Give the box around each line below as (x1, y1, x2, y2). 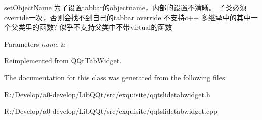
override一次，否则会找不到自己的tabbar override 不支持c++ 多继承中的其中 (4, 12, 251, 22)
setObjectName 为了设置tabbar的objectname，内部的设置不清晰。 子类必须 (4, 2, 247, 12)
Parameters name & (4, 38, 66, 49)
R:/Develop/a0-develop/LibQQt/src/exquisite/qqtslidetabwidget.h (4, 89, 210, 99)
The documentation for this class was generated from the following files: (4, 72, 227, 82)
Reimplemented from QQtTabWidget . (4, 55, 122, 66)
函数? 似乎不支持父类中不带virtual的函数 (39, 22, 172, 32)
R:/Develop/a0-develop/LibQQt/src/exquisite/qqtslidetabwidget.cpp (4, 106, 217, 116)
